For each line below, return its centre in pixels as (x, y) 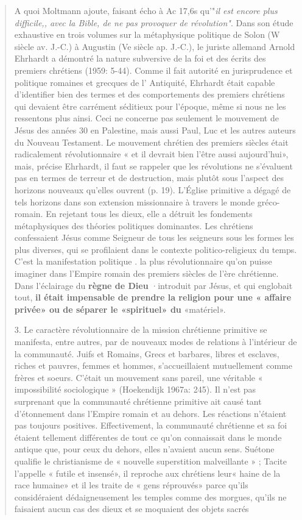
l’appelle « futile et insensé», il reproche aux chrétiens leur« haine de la (147, 473)
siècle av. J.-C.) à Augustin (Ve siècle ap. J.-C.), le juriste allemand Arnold (155, 46)
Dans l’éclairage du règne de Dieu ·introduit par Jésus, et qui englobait (153, 285)
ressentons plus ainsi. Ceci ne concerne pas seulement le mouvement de (146, 118)
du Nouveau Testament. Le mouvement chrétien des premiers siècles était (151, 142)
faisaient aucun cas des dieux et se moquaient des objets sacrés (132, 509)
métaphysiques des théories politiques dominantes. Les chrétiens (134, 225)
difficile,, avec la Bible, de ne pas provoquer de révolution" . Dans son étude (154, 22)
